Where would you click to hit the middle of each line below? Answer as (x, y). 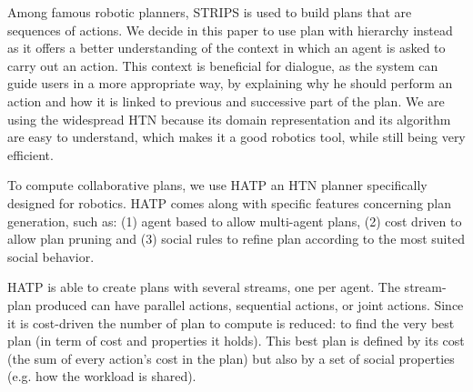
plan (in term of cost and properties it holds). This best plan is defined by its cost (236, 341)
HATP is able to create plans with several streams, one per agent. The (204, 287)
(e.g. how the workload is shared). (102, 376)
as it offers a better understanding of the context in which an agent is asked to (226, 48)
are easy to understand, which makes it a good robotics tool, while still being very (236, 137)
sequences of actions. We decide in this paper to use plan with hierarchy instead (230, 30)
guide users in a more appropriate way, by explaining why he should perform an (230, 83)
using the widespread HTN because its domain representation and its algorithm (229, 119)
